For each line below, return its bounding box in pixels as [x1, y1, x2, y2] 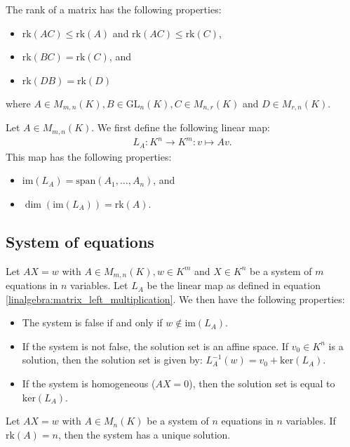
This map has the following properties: [6, 149, 172, 164]
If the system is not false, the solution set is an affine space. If [22, 338, 289, 353]
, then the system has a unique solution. [58, 427, 231, 441]
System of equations [6, 230, 154, 252]
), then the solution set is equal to [189, 376, 335, 391]
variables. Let [70, 278, 128, 293]
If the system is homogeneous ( [22, 376, 156, 391]
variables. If [285, 413, 336, 428]
